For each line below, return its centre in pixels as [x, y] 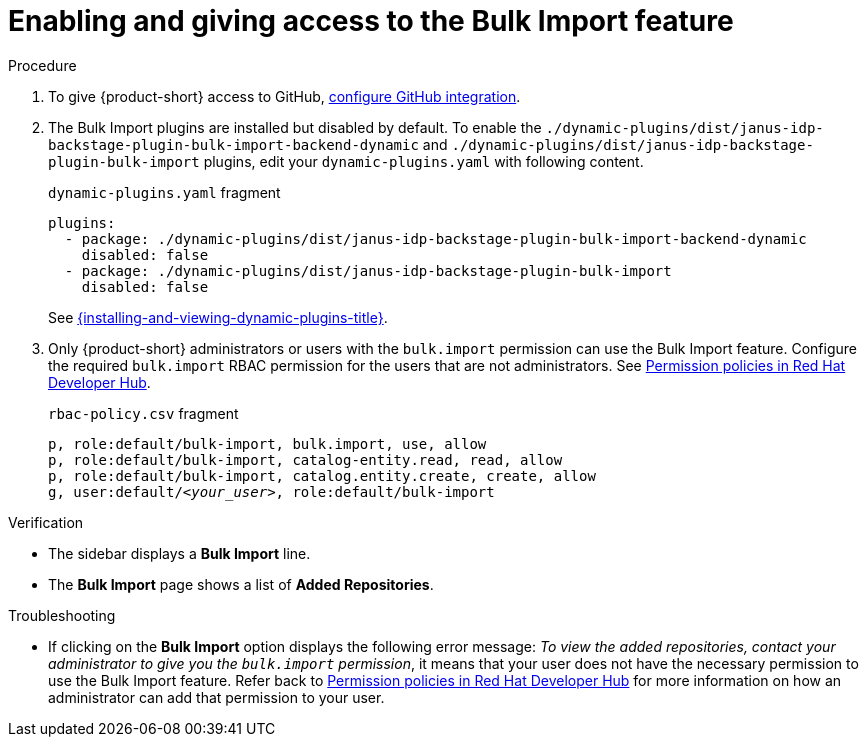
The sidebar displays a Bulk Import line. [179, 553]
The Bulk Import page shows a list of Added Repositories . [241, 584]
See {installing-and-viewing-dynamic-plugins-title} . [218, 317]
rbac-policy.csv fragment [143, 413]
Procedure [42, 65]
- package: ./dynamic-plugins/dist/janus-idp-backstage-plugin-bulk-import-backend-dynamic [435, 238]
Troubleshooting [62, 615]
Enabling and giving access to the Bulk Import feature [371, 21]
